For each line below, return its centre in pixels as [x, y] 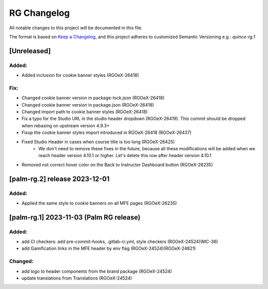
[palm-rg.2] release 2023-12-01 [59, 179]
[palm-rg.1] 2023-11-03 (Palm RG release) [75, 217]
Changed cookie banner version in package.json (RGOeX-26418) [88, 105]
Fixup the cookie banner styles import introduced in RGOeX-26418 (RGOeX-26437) [107, 133]
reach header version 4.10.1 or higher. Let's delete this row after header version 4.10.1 [125, 156]
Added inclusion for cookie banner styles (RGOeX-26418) [80, 75]
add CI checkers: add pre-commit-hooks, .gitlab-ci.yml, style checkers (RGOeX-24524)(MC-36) [120, 242]
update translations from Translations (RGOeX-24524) [77, 278]
